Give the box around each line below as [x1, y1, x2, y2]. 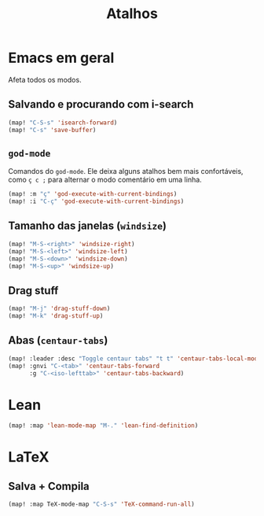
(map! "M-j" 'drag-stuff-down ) [8, 304, 111, 313]
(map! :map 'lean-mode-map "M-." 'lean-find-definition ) [8, 422, 199, 429]
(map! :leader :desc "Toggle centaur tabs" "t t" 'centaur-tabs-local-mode [8, 355, 262, 363]
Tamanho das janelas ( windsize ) [8, 219, 167, 233]
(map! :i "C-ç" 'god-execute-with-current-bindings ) [8, 197, 185, 205]
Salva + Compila [8, 479, 90, 492]
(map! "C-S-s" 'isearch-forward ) [8, 119, 118, 127]
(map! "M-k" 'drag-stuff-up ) [8, 312, 104, 320]
